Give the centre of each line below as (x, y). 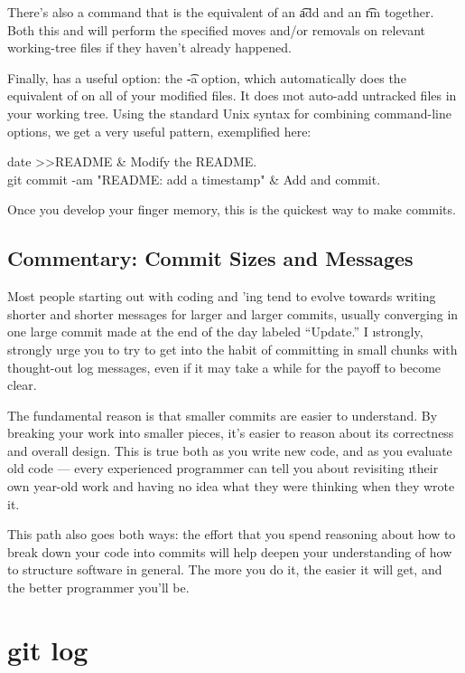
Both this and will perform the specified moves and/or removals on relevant (217, 29)
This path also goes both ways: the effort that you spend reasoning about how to (232, 534)
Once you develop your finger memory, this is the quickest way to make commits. (232, 209)
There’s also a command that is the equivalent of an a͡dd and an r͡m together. (221, 12)
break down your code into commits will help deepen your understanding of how (230, 551)
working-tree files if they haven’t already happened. (149, 47)
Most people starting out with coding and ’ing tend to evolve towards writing (222, 296)
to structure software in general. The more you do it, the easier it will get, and (225, 569)
